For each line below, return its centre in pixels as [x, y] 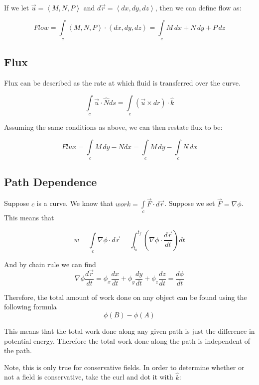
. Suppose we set [190, 203]
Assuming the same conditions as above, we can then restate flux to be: [113, 127]
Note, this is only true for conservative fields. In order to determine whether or [124, 367]
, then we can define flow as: [198, 7]
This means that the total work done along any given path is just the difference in [129, 331]
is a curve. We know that [75, 203]
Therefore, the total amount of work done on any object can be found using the [126, 297]
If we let [17, 7]
